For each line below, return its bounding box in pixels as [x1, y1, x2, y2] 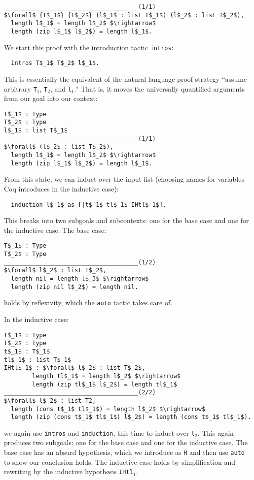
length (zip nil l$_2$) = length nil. [11, 283, 139, 290]
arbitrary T [4, 83, 37, 94]
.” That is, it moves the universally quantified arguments [74, 83, 245, 94]
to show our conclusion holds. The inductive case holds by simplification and [4, 456, 236, 467]
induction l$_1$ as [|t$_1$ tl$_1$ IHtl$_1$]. [11, 201, 167, 208]
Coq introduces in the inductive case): [4, 183, 119, 193]
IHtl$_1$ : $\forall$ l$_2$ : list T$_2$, [4, 364, 145, 372]
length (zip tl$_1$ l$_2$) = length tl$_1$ [32, 381, 177, 388]
